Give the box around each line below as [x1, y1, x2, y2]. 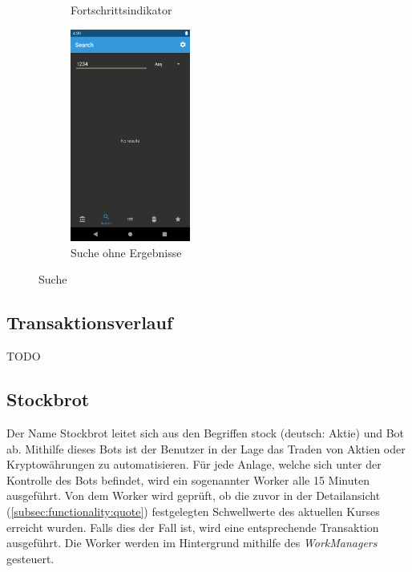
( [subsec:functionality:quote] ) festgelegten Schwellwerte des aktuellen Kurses [6, 502, 380, 519]
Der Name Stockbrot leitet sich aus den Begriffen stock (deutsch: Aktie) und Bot [6, 424, 405, 441]
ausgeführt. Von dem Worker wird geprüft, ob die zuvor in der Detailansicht [6, 487, 381, 504]
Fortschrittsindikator [71, 2, 172, 18]
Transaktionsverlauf [6, 310, 173, 335]
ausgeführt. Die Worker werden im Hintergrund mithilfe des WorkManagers [6, 534, 378, 551]
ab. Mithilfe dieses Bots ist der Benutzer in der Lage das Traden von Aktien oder [6, 440, 406, 457]
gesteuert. [6, 550, 55, 566]
